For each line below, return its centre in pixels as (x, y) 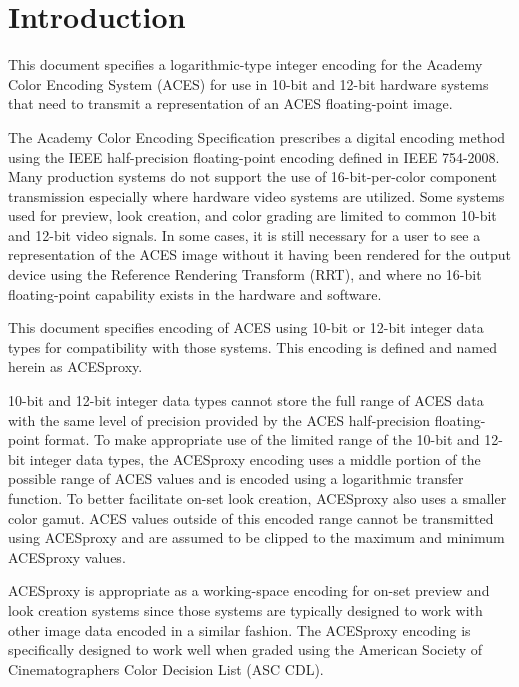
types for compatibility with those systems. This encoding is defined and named (253, 346)
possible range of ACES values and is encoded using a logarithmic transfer (236, 478)
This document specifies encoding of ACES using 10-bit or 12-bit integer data (246, 327)
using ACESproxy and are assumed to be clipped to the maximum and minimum (256, 537)
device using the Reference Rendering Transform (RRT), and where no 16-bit (245, 274)
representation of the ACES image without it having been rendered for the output (259, 254)
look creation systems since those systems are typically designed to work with (245, 609)
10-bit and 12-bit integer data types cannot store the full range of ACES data (246, 400)
